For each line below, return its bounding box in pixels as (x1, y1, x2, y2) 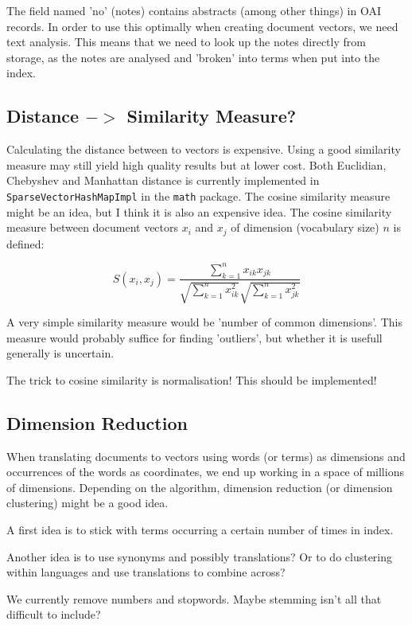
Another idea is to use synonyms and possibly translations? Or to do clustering (6, 548, 393, 564)
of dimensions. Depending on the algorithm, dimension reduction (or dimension (6, 479, 393, 495)
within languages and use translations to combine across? (6, 564, 286, 580)
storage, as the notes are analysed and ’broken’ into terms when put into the (6, 49, 380, 65)
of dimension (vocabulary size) (231, 219, 379, 236)
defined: (6, 235, 45, 252)
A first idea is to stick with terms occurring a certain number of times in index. (6, 521, 394, 537)
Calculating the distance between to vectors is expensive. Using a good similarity (6, 141, 401, 158)
